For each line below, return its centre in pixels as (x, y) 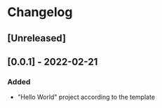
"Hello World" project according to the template (86, 97)
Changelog (40, 12)
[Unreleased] (37, 38)
